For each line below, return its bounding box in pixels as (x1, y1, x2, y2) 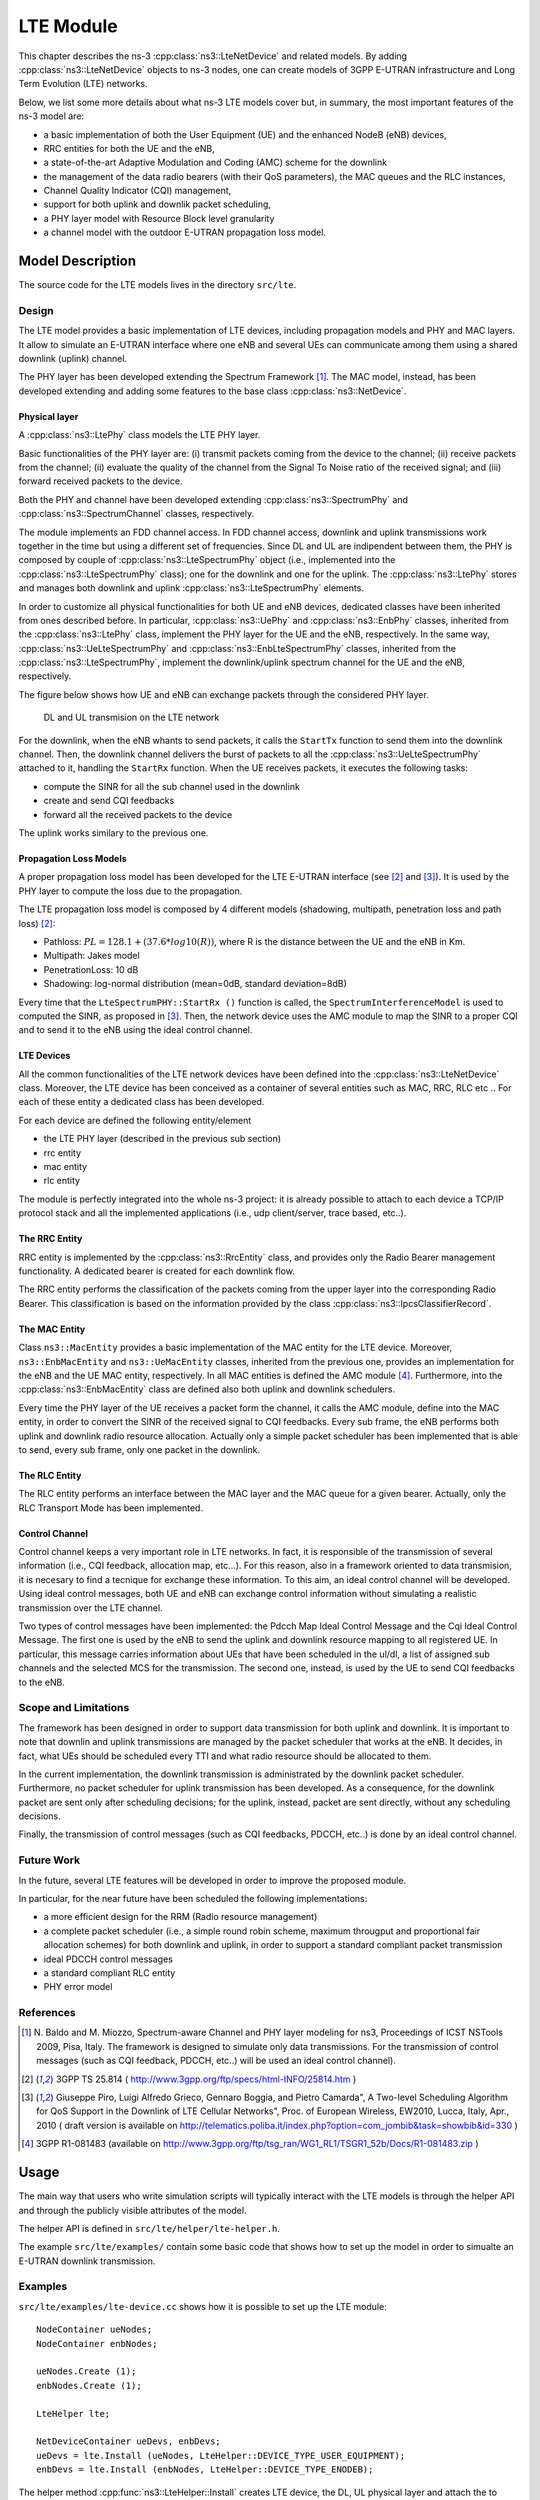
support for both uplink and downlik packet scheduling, (43, 198, 272, 210)
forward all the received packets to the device (43, 808, 233, 820)
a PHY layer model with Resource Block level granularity (43, 212, 275, 224)
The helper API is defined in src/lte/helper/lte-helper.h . (18, 2222, 280, 2234)
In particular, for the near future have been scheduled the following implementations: (18, 1892, 368, 1904)
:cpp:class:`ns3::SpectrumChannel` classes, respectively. (18, 508, 255, 520)
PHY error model (43, 1981, 113, 1993)
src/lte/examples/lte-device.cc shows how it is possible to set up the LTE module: (18, 2300, 387, 2312)
